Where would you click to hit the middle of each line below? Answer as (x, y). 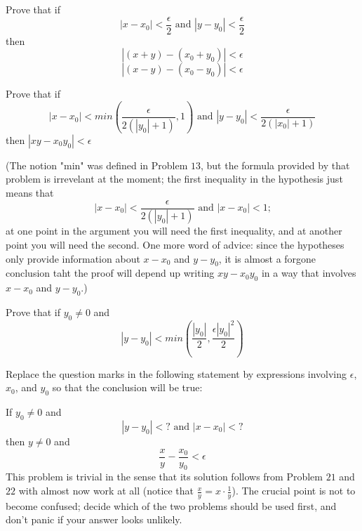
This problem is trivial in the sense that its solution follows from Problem (165, 477)
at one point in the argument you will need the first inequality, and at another (174, 231)
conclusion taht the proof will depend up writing (110, 273)
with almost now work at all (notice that (106, 491)
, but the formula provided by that (275, 165)
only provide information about (73, 258)
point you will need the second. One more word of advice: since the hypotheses (175, 245)
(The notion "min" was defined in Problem (97, 165)
